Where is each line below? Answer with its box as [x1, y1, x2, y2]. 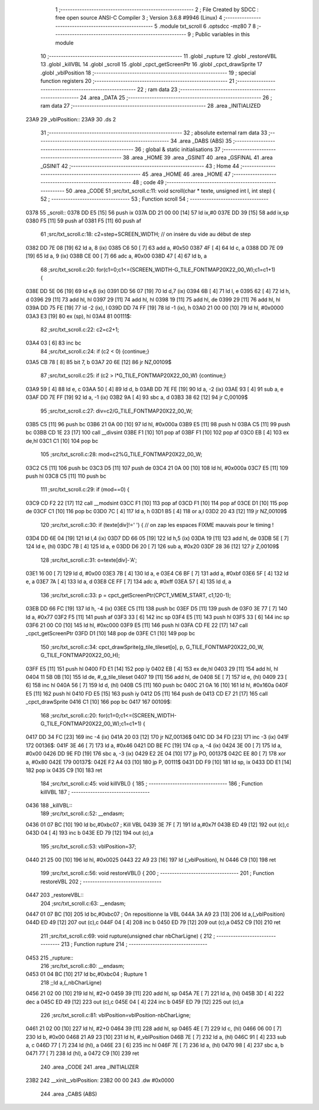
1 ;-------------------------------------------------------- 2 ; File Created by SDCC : [55, 6, 259, 13]
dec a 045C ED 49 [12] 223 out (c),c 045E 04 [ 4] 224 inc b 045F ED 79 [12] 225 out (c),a [25, 998, 244, 1005]
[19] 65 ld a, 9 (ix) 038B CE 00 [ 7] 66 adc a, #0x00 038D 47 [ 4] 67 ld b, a [25, 252, 207, 260]
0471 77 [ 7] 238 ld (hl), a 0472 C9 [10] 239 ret [25, 1050, 139, 1057]
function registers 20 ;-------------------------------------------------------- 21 [40, 78, 235, 85]
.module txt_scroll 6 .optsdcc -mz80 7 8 [158, 22, 256, 30]
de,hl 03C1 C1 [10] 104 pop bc [25, 437, 99, 444]
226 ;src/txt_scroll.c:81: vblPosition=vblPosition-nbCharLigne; [40, 1011, 191, 1018]
